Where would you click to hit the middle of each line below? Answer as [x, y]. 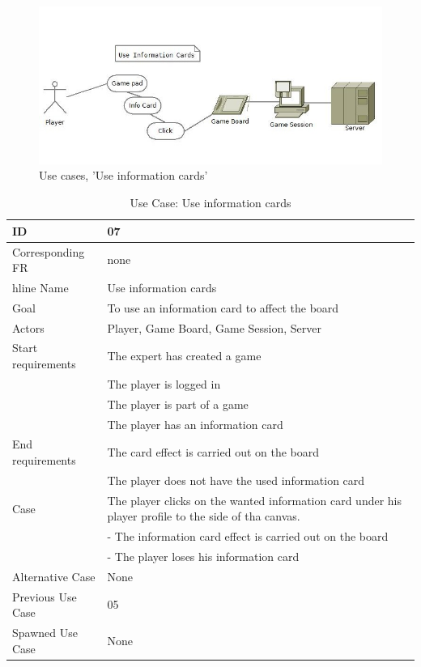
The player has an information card [195, 424]
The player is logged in [164, 383]
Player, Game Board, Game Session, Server [215, 327]
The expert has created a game [184, 356]
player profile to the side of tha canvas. [204, 516]
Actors [28, 327]
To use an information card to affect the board [223, 307]
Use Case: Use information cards [210, 203]
